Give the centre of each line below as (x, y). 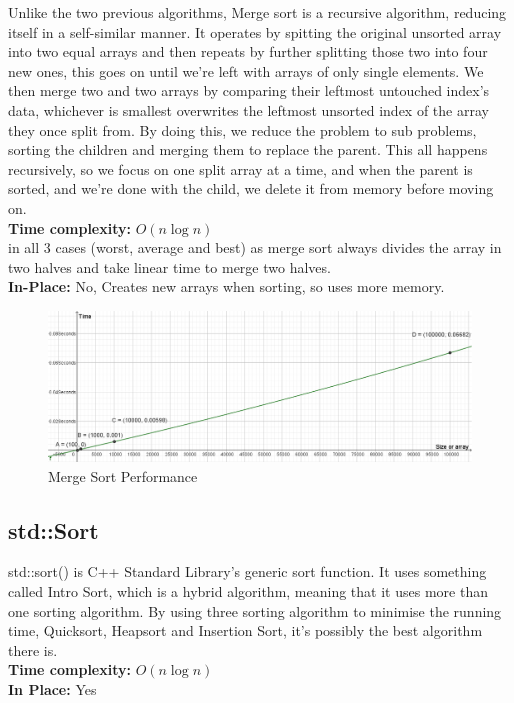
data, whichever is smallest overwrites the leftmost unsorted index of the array (248, 109)
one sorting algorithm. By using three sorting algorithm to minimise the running (255, 610)
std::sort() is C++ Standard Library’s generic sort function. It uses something (247, 571)
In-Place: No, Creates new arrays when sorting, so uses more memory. (226, 286)
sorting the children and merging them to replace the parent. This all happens (248, 149)
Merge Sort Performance (123, 475)
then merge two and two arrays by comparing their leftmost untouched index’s (249, 90)
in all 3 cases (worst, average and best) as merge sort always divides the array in (255, 247)
